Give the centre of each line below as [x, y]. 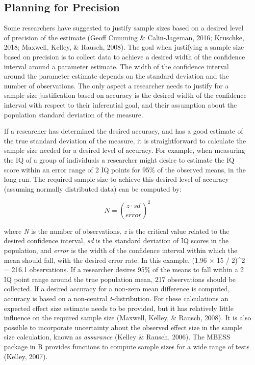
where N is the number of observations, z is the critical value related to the [117, 231]
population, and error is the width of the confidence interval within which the [121, 250]
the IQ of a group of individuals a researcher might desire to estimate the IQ [119, 159]
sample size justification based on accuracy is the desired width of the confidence [125, 95]
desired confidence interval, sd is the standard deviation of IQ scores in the [116, 240]
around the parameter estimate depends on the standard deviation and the [116, 76]
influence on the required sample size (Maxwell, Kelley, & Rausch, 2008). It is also [127, 318]
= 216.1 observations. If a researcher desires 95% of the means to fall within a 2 [124, 269]
